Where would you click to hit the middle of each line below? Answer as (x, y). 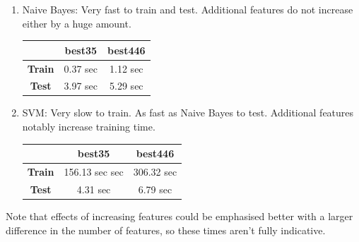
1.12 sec (126, 68)
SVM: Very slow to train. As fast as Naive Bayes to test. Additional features (188, 113)
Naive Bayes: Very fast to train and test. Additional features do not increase (188, 9)
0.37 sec (81, 68)
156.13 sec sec (94, 171)
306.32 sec (155, 171)
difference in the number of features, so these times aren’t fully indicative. (166, 230)
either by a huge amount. (77, 23)
